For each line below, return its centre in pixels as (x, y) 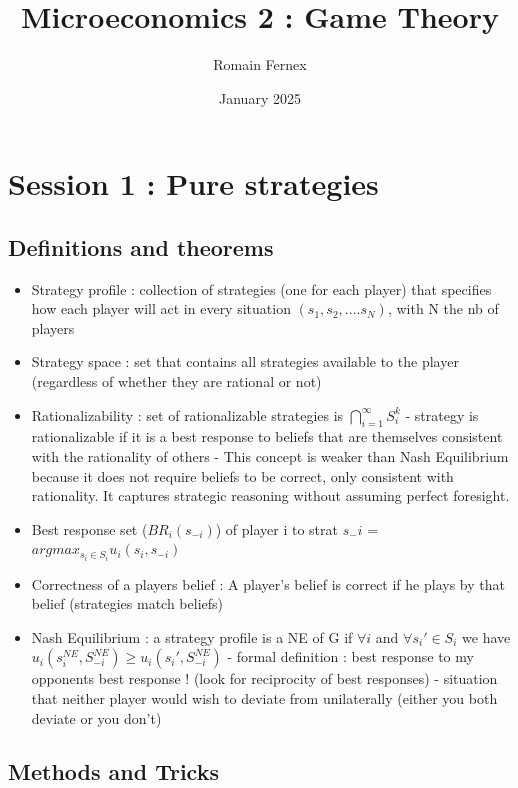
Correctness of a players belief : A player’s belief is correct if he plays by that (268, 583)
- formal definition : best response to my (350, 656)
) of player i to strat (276, 528)
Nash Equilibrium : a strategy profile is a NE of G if (192, 636)
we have (486, 636)
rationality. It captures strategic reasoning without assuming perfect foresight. (270, 495)
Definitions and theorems (141, 246)
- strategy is (442, 414)
